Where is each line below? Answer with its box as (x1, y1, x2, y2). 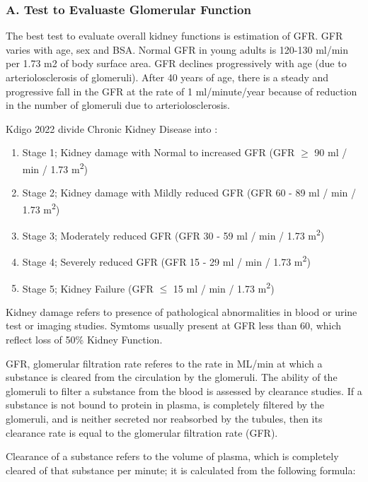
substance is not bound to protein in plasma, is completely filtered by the (6, 397, 325, 412)
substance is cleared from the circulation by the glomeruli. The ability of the (6, 370, 338, 384)
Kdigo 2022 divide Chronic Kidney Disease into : (6, 121, 218, 136)
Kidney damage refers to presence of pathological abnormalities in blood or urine (6, 304, 357, 319)
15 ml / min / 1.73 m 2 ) (173, 278, 275, 295)
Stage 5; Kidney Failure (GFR (22, 281, 154, 295)
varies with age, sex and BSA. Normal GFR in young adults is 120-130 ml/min (6, 42, 349, 57)
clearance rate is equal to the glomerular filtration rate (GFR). (6, 425, 278, 440)
